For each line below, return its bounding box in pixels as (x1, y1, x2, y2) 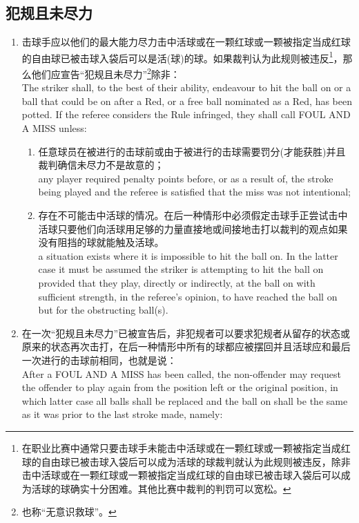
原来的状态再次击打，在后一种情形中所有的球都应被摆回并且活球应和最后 (21, 339, 351, 354)
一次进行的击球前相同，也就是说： (21, 352, 177, 367)
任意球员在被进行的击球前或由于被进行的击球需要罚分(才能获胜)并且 (38, 144, 346, 158)
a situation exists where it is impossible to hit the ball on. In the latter (38, 248, 338, 263)
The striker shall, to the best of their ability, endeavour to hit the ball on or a (21, 80, 351, 95)
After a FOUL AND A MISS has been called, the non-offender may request (21, 366, 341, 381)
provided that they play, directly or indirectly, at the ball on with (38, 276, 316, 290)
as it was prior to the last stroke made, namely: (21, 407, 223, 421)
